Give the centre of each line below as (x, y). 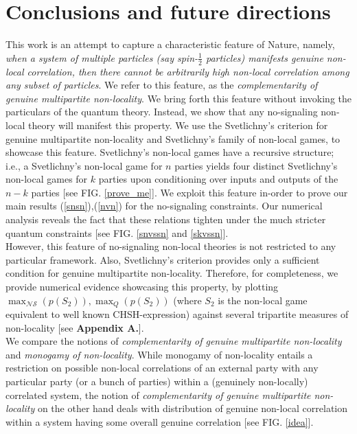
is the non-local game (263, 300)
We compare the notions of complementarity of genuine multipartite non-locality (174, 341)
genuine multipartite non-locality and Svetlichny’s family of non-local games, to (173, 138)
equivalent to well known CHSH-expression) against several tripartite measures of (177, 314)
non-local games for (47, 179)
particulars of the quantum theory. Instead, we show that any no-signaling (162, 112)
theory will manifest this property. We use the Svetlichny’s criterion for (178, 125)
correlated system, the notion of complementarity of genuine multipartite (158, 395)
